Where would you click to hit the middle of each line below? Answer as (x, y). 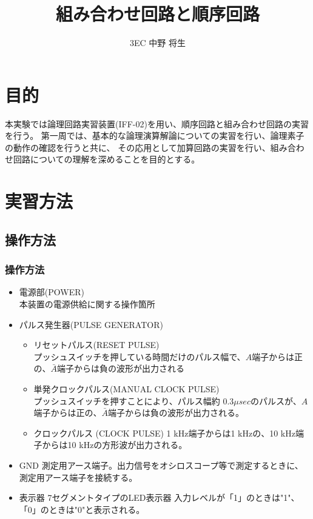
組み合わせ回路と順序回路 (157, 14)
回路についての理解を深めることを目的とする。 (106, 159)
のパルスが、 (276, 400)
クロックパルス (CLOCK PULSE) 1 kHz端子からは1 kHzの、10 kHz (164, 433)
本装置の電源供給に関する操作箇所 (87, 304)
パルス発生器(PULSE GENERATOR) (91, 324)
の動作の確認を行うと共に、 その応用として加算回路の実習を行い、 (138, 147)
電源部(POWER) (52, 292)
